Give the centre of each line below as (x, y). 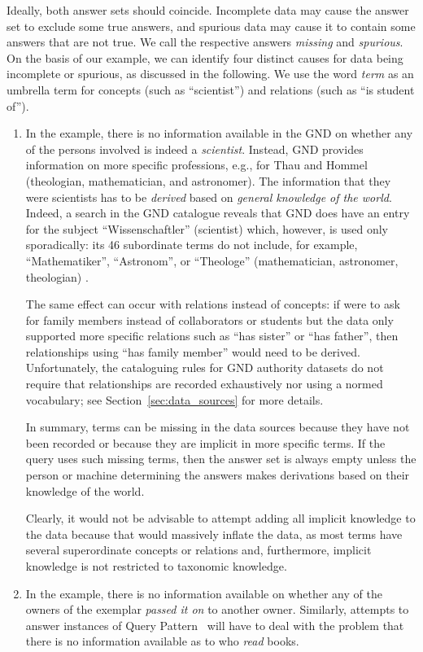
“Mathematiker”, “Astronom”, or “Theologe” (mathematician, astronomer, (212, 260)
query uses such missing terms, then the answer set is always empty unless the (221, 459)
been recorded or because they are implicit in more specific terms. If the (205, 442)
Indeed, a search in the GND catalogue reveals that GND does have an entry (218, 213)
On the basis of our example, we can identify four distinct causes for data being (205, 57)
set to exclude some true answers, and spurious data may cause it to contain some (211, 26)
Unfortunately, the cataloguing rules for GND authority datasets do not (205, 368)
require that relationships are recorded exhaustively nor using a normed (204, 384)
